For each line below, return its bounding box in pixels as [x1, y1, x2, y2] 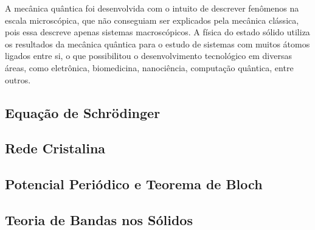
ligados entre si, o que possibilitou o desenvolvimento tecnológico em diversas [5, 49, 292, 62]
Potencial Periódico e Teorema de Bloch [5, 175, 263, 193]
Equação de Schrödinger [5, 103, 161, 122]
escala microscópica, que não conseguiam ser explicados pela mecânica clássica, [5, 13, 299, 26]
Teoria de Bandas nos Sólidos [5, 210, 193, 229]
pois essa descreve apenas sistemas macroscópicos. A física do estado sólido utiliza [5, 26, 310, 38]
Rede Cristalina [5, 139, 106, 158]
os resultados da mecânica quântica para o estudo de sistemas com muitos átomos [5, 37, 310, 50]
